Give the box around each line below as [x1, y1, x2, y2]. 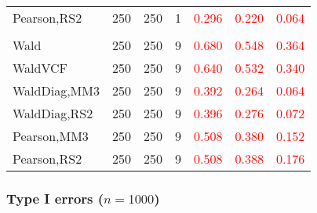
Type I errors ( [6, 188, 104, 208]
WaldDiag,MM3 [13, 81, 100, 99]
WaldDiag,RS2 [13, 104, 93, 122]
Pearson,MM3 [13, 127, 89, 145]
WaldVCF [13, 59, 68, 77]
